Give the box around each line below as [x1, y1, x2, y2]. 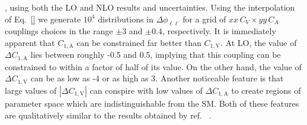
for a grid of [183, 12, 226, 25]
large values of [5, 84, 57, 96]
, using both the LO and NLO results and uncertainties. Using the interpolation [5, 1, 295, 13]
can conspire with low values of [89, 84, 203, 96]
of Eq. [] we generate [5, 12, 81, 25]
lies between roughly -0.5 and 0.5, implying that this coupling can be [30, 48, 281, 61]
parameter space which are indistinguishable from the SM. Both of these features [5, 97, 299, 109]
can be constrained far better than [76, 36, 202, 48]
